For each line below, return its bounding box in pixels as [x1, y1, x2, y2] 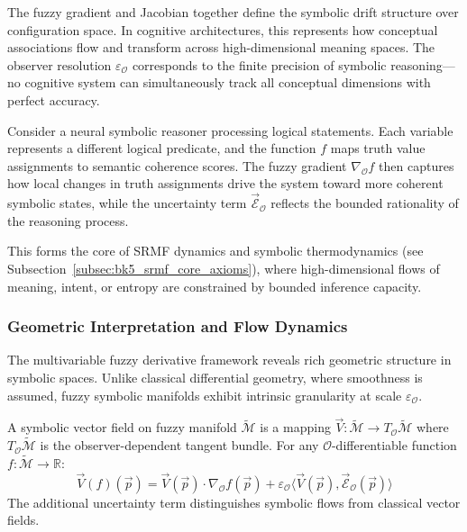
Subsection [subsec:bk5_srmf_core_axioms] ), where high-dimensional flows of [7, 258, 440, 277]
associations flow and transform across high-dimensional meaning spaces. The [7, 38, 435, 57]
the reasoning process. [7, 211, 129, 230]
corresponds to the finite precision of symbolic [132, 55, 387, 74]
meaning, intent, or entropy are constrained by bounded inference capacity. [7, 276, 422, 295]
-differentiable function [331, 436, 457, 455]
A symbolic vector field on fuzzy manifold [7, 418, 237, 437]
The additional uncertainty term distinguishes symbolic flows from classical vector [7, 492, 461, 511]
